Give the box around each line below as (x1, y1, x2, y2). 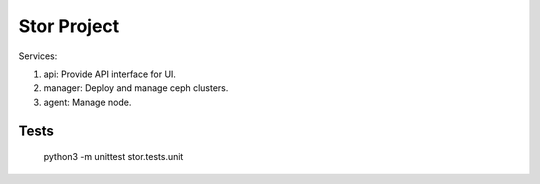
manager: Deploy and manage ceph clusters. (43, 82, 229, 94)
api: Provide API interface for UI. (43, 68, 177, 80)
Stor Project (18, 15, 120, 37)
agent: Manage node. (43, 96, 132, 108)
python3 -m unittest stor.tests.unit (43, 151, 184, 163)
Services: (18, 50, 58, 62)
